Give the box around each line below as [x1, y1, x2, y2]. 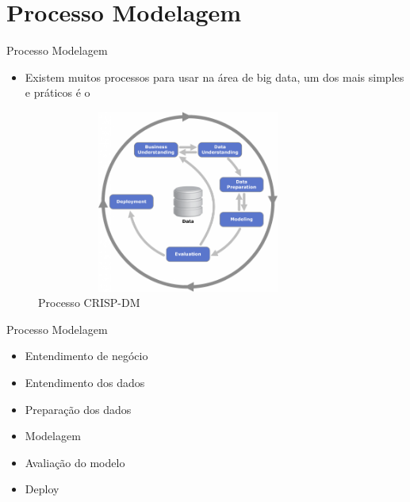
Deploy [25, 481, 59, 497]
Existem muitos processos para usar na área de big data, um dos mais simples [25, 68, 404, 85]
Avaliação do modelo [25, 454, 125, 470]
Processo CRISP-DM [38, 294, 140, 311]
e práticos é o [25, 84, 90, 101]
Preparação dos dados [25, 400, 132, 417]
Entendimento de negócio [25, 347, 148, 364]
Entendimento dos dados [25, 374, 145, 391]
